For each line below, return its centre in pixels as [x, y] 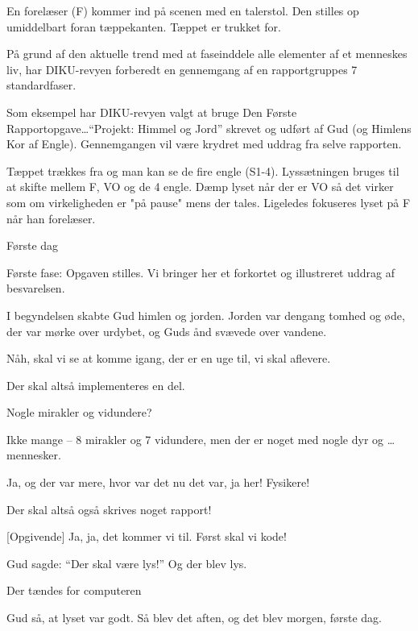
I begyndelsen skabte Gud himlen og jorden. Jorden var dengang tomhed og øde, [206, 315]
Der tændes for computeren [74, 590]
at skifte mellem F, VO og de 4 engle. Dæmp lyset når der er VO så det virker [200, 187]
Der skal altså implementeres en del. [96, 385]
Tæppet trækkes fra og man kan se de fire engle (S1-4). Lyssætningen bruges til [203, 170]
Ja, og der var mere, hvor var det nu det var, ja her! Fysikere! [158, 482]
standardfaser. [41, 85]
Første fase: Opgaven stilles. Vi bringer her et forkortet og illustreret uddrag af [201, 272]
